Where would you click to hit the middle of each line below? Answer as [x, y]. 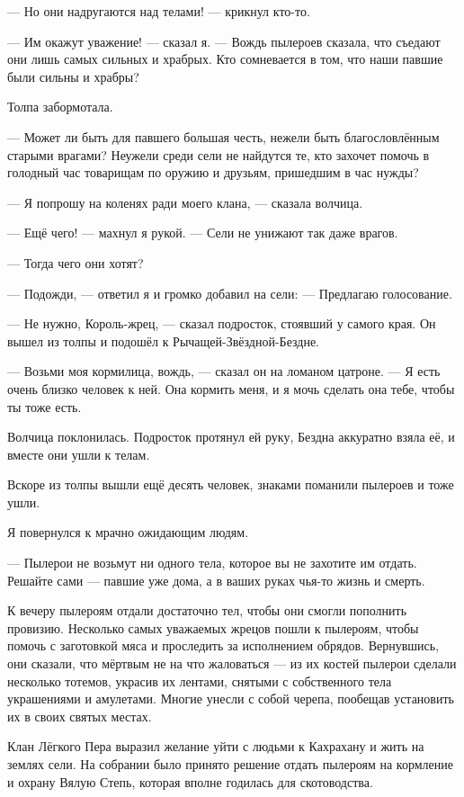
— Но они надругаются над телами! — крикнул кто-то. [159, 11]
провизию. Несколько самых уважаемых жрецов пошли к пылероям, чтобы [213, 627]
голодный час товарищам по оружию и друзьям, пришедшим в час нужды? [213, 172]
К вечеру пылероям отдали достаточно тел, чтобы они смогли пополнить [207, 610]
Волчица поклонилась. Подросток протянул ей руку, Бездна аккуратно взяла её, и [231, 437]
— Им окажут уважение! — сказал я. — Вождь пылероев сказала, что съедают [224, 41]
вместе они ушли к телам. [79, 454]
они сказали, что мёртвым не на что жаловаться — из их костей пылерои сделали [232, 663]
